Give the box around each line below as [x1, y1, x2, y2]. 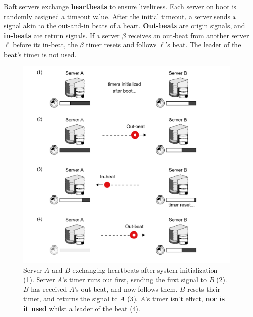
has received [31, 284, 67, 294]
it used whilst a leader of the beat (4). [23, 303, 140, 313]
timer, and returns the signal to [23, 294, 118, 304]
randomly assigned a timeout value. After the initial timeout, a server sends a [4, 11, 236, 21]
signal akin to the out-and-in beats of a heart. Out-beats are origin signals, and [4, 20, 245, 31]
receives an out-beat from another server [128, 30, 249, 40]
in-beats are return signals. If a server [4, 30, 120, 40]
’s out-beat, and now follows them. [74, 284, 178, 294]
